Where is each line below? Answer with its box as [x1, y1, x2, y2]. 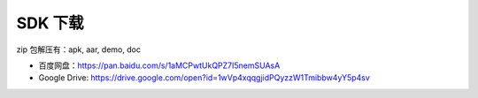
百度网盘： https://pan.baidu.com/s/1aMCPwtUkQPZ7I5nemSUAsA [38, 60, 281, 71]
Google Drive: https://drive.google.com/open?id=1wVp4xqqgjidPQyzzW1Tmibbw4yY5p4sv [38, 72, 371, 83]
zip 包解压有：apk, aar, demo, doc [16, 44, 142, 55]
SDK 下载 [16, 13, 84, 33]
